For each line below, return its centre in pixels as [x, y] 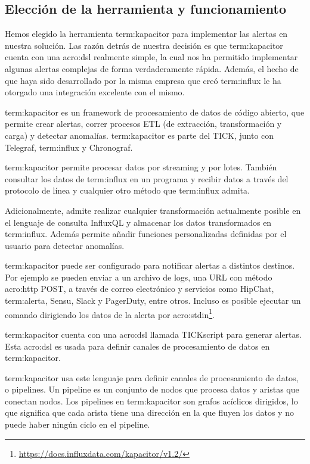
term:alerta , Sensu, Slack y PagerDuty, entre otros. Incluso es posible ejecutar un [153, 300]
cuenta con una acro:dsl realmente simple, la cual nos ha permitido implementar [151, 57]
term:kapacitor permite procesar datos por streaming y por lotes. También [141, 167]
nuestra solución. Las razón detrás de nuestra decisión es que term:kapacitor [144, 45]
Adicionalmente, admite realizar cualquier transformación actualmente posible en [153, 210]
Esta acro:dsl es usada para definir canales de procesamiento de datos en [137, 346]
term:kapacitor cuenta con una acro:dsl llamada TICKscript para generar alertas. [153, 334]
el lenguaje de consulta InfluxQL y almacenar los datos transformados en [138, 222]
